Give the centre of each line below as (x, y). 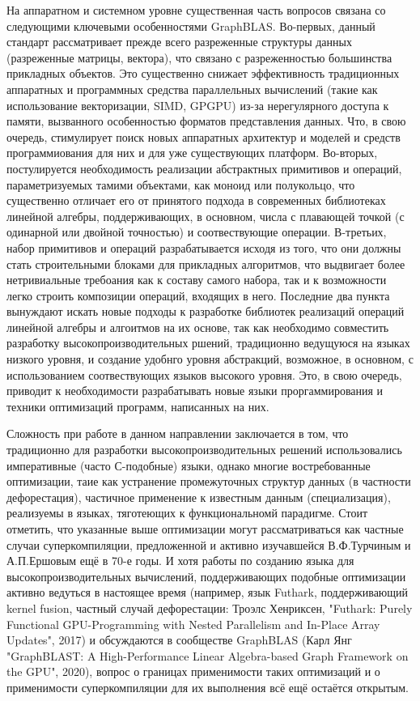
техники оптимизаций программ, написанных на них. (138, 406)
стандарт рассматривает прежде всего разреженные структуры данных (179, 42)
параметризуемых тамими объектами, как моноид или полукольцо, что (181, 184)
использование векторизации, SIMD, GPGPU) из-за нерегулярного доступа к (198, 105)
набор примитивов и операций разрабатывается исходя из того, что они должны (204, 247)
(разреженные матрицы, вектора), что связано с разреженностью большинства (199, 57)
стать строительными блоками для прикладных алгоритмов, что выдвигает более (206, 263)
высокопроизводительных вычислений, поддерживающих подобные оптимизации (206, 576)
